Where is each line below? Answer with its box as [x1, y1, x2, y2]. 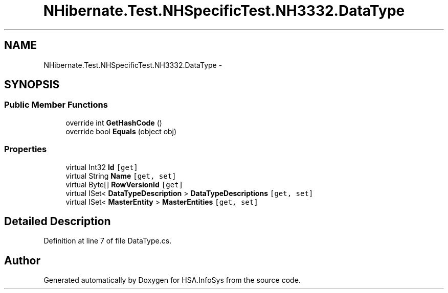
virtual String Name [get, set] [65, 171, 176, 180]
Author [4, 254, 40, 267]
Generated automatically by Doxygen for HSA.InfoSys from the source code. [43, 276, 301, 285]
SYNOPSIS [4, 78, 60, 91]
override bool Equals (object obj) [65, 127, 177, 136]
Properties [4, 144, 47, 155]
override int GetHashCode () [65, 118, 162, 127]
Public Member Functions [4, 100, 108, 110]
